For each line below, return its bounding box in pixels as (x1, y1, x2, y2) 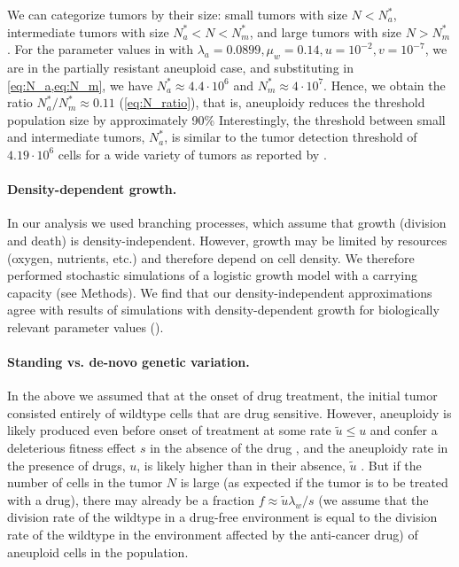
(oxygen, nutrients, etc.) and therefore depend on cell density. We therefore (7, 248, 415, 267)
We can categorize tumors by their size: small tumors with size (7, 5, 347, 23)
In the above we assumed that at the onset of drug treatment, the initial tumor (7, 386, 438, 405)
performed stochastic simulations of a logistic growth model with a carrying (7, 266, 417, 284)
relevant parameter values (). (7, 317, 164, 336)
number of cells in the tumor (7, 473, 163, 492)
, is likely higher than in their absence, (136, 455, 346, 474)
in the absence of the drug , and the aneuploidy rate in (150, 439, 448, 457)
